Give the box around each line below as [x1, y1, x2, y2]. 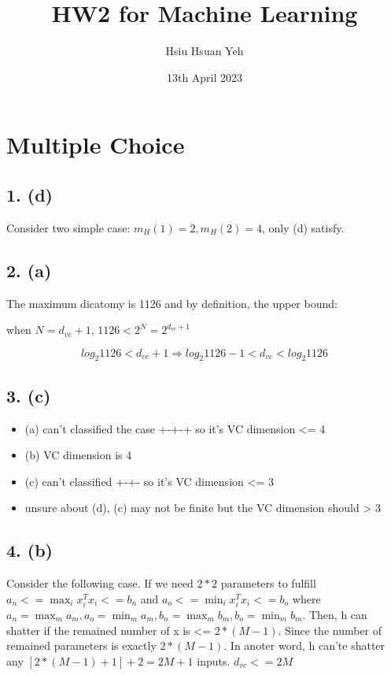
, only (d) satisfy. [261, 219, 345, 236]
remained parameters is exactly [6, 637, 157, 654]
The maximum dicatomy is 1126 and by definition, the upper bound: [6, 295, 338, 311]
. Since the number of [278, 621, 382, 638]
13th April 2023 [166, 69, 243, 85]
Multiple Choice [6, 128, 185, 161]
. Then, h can [302, 606, 367, 623]
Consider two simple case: [6, 219, 131, 236]
